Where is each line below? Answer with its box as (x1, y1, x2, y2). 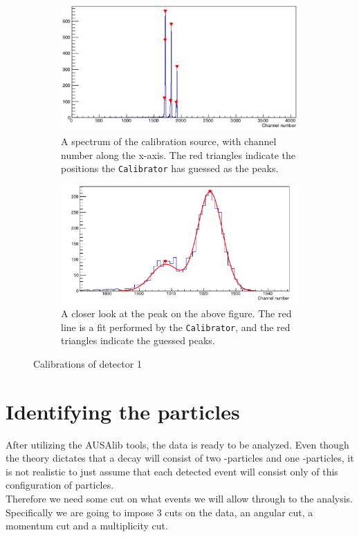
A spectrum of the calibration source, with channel (61, 134, 277, 149)
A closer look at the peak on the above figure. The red (61, 306, 292, 321)
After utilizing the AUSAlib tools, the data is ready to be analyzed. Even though (6, 437, 349, 451)
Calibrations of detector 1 (33, 356, 142, 370)
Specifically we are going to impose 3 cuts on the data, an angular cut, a (6, 505, 313, 519)
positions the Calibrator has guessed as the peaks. (61, 161, 279, 176)
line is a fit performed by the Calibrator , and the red (61, 319, 291, 334)
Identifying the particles (6, 397, 240, 425)
